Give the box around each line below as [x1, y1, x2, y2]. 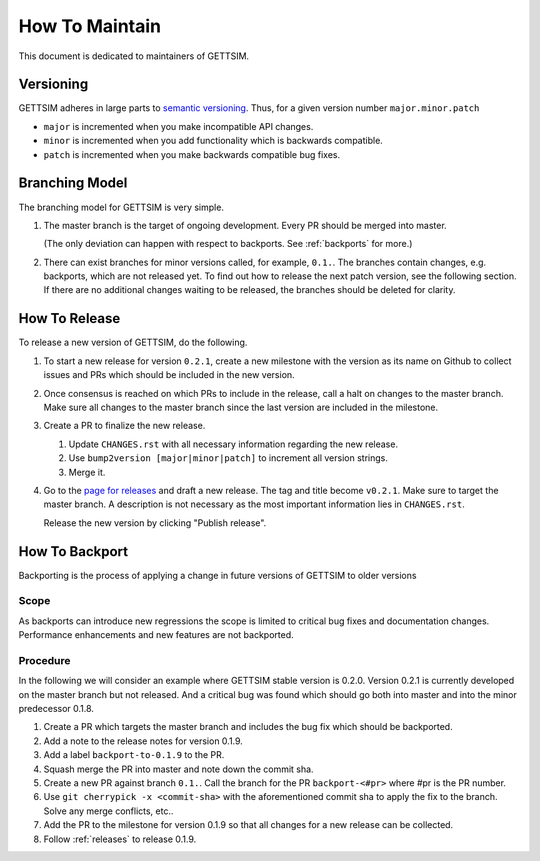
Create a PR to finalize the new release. [43, 420, 206, 432]
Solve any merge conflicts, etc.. [43, 805, 174, 817]
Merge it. [68, 466, 106, 478]
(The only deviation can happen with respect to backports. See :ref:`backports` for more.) [43, 238, 413, 250]
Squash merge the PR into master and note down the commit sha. [43, 763, 314, 775]
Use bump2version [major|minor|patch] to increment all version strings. [68, 452, 389, 464]
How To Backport [18, 543, 129, 560]
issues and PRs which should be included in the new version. [43, 369, 295, 381]
